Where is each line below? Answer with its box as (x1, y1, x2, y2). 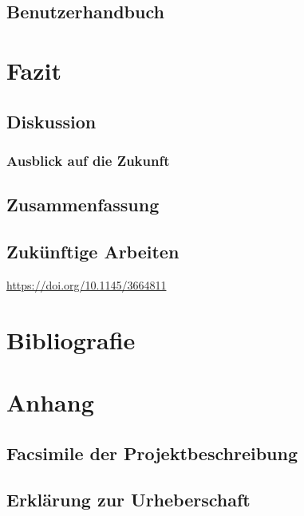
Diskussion (6, 108, 97, 133)
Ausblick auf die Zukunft (6, 150, 170, 170)
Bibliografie (6, 323, 136, 356)
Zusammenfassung (6, 192, 160, 217)
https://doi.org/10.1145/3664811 (6, 276, 167, 293)
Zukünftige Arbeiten (6, 238, 180, 263)
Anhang (6, 385, 94, 418)
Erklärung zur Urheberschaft (6, 487, 251, 512)
